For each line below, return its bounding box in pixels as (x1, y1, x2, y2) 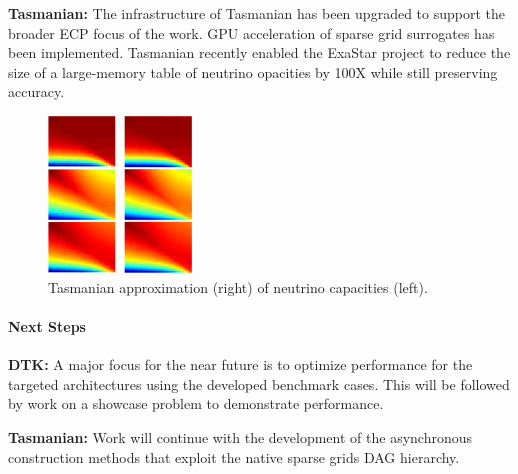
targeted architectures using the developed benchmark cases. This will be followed (8, 373, 510, 394)
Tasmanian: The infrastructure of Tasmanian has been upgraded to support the (8, 3, 505, 23)
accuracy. (8, 81, 65, 102)
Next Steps (8, 315, 86, 336)
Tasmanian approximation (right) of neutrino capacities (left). (48, 276, 428, 297)
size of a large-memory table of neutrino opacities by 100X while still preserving (8, 61, 498, 82)
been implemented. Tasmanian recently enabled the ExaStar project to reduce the (8, 42, 511, 63)
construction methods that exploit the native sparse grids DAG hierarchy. (8, 446, 460, 467)
